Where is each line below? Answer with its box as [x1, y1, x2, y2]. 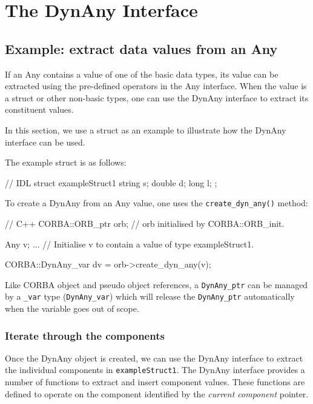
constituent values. [5, 103, 74, 116]
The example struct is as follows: [5, 156, 127, 169]
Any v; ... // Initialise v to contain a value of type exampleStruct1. [5, 237, 254, 250]
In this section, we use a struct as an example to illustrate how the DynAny [5, 123, 286, 136]
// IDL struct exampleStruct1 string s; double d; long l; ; [5, 176, 217, 189]
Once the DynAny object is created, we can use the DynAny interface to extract [5, 351, 303, 364]
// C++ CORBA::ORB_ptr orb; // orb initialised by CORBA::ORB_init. [5, 217, 285, 229]
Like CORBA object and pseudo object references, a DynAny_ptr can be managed [5, 278, 308, 291]
